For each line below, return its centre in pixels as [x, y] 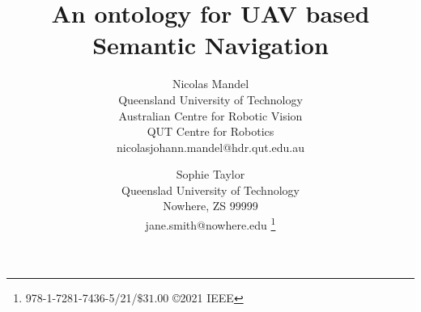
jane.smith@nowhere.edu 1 [210, 223]
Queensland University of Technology [210, 99]
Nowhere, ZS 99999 [210, 206]
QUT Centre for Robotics [210, 131]
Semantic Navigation [210, 45]
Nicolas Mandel [210, 84]
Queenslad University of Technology [210, 190]
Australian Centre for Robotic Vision [210, 115]
